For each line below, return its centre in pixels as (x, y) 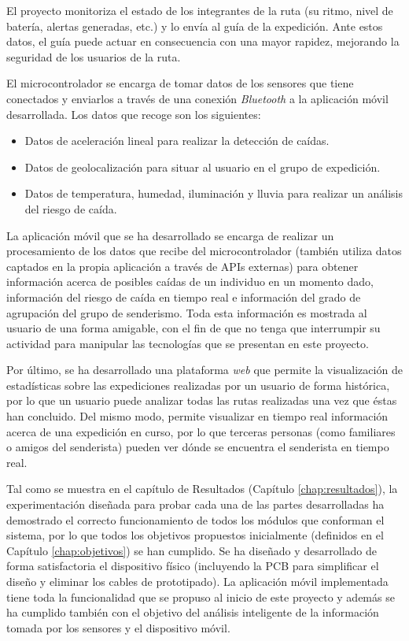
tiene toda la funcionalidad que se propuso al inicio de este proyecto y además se (201, 597)
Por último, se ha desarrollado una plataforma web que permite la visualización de (204, 370)
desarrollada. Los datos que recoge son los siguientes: (134, 114)
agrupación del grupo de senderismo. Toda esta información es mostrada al (187, 312)
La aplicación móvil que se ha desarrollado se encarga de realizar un (170, 235)
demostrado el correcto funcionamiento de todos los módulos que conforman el (195, 519)
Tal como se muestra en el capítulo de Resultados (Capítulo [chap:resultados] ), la (202, 489)
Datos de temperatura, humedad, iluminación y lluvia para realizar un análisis (214, 193)
